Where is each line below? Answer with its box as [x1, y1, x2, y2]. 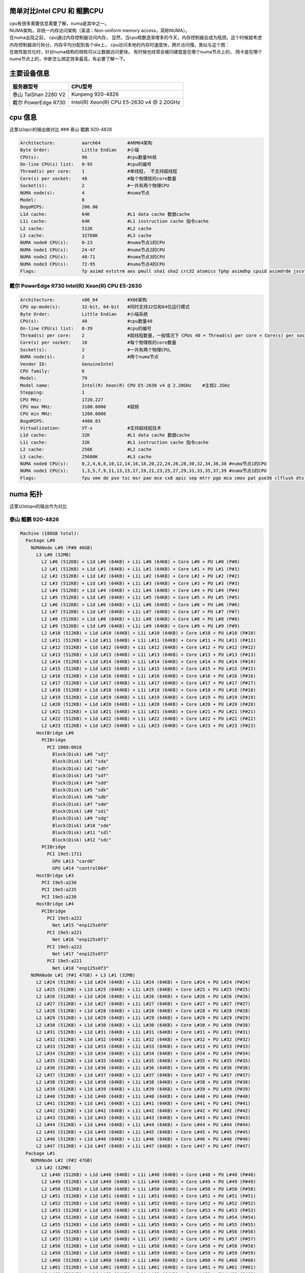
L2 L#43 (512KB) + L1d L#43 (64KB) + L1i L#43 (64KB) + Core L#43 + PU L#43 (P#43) [36, 1115, 251, 1120]
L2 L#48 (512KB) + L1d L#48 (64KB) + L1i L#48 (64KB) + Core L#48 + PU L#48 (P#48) [41, 1172, 256, 1178]
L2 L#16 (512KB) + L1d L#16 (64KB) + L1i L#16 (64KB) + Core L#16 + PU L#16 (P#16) [41, 673, 256, 679]
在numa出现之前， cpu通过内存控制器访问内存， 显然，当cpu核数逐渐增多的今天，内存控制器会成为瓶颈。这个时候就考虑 [9, 35, 262, 41]
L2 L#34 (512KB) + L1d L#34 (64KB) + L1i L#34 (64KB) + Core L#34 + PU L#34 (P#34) [36, 1050, 251, 1057]
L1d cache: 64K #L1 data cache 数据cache [20, 211, 190, 217]
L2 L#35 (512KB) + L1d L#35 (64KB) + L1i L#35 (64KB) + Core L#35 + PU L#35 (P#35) [36, 1058, 251, 1064]
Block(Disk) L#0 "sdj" [52, 751, 109, 757]
